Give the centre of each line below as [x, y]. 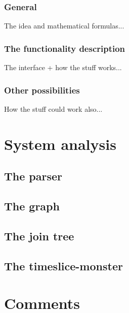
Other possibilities [42, 90]
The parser [33, 176]
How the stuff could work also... [53, 108]
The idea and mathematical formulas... [64, 26]
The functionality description [65, 48]
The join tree [39, 236]
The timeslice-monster [63, 265]
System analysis [60, 144]
